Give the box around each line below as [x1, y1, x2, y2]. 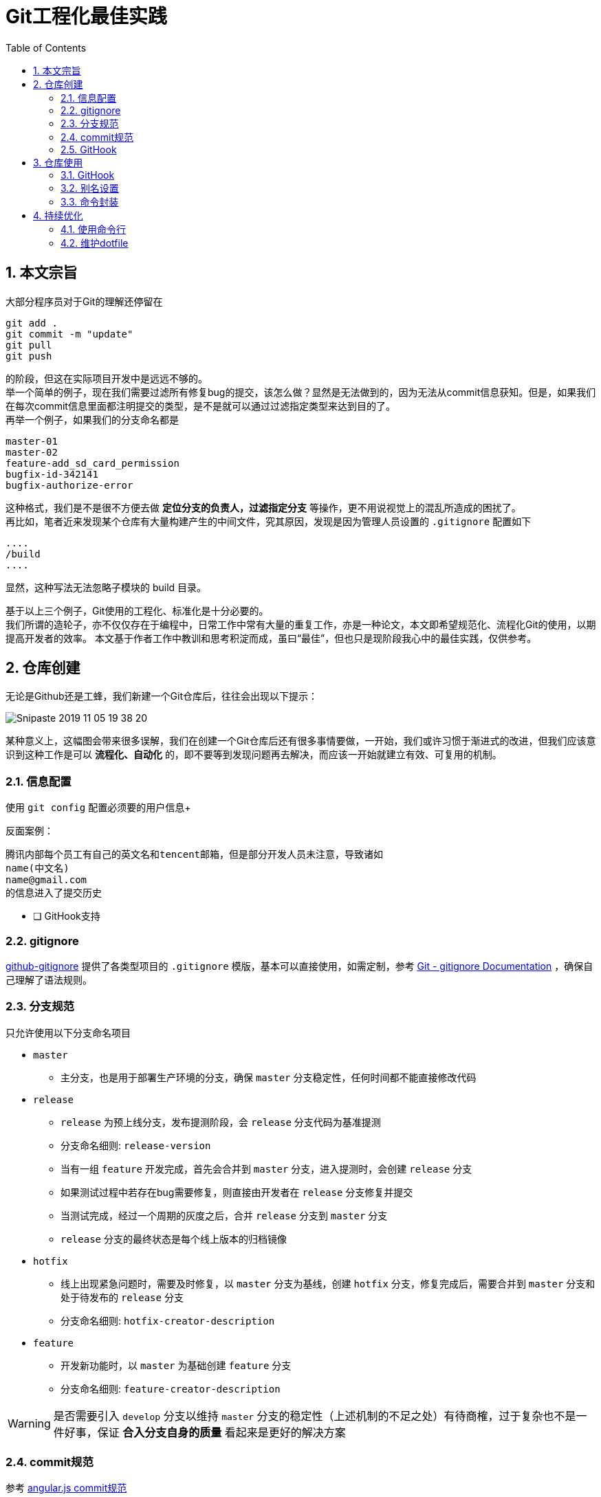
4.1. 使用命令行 [61, 223, 127, 235]
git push [6, 350, 52, 362]
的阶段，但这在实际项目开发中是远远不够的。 [6, 372, 208, 384]
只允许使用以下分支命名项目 [6, 1026, 131, 1039]
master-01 [6, 435, 58, 447]
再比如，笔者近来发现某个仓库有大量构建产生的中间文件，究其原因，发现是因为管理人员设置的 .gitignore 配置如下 [6, 515, 532, 527]
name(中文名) [6, 863, 69, 874]
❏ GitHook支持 [33, 910, 100, 922]
